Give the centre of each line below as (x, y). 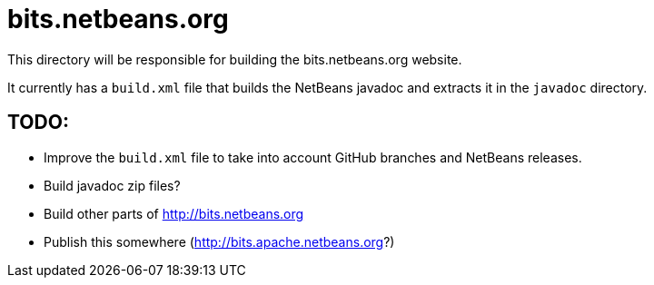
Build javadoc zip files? (112, 185)
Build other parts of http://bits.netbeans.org (174, 213)
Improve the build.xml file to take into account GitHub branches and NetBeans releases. (313, 157)
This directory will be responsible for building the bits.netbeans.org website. (235, 59)
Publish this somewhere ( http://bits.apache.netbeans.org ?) (219, 241)
